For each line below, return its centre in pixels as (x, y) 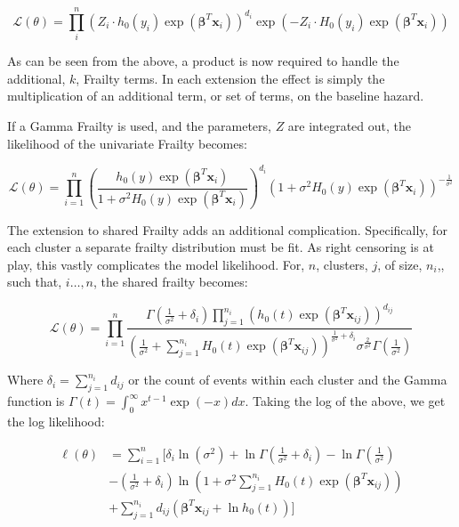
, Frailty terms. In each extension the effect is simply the (230, 78)
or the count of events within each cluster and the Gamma (288, 380)
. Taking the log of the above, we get (345, 401)
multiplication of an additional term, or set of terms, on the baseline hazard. (216, 96)
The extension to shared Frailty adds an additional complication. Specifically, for (227, 229)
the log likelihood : (56, 422)
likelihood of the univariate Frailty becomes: (127, 143)
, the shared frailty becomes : (171, 282)
